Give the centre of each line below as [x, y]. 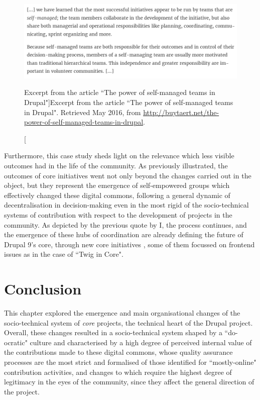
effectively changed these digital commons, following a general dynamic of [117, 195]
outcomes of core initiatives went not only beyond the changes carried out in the [128, 175]
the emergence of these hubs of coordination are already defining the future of [124, 234]
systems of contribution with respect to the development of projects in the [118, 215]
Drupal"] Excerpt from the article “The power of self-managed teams [129, 102]
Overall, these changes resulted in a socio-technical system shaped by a [113, 332]
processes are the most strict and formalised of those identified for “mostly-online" [130, 362]
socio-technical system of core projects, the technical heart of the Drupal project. [128, 322]
